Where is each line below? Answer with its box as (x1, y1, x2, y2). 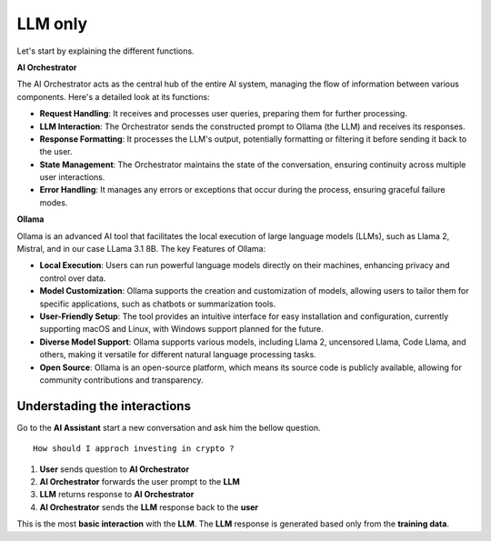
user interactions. (39, 172, 105, 183)
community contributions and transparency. (39, 374, 204, 386)
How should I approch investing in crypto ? (33, 444, 235, 454)
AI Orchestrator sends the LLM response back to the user (39, 501, 259, 513)
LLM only (16, 14, 88, 34)
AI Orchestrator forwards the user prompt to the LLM (39, 476, 240, 486)
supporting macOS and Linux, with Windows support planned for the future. (39, 324, 325, 335)
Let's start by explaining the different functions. (16, 45, 195, 56)
